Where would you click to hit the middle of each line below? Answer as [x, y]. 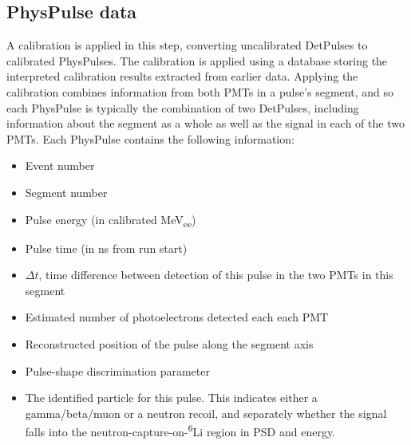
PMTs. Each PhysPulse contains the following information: [150, 138]
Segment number [66, 192]
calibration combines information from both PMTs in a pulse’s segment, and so [200, 91]
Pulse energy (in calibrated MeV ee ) [111, 220]
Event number [60, 165]
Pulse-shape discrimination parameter [117, 370]
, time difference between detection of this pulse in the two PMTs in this [216, 275]
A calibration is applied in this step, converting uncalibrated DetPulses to [187, 45]
